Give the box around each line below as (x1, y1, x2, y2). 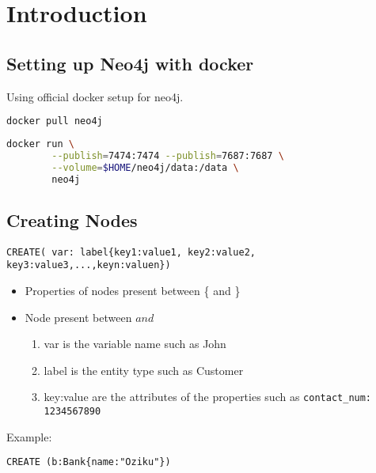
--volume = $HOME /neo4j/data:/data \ (51, 161, 239, 173)
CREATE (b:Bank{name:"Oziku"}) (6, 456, 171, 468)
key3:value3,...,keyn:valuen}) (6, 259, 171, 271)
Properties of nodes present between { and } (25, 282, 241, 299)
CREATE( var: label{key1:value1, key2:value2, (6, 246, 256, 258)
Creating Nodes (6, 207, 138, 232)
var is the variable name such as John (44, 335, 226, 352)
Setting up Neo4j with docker (6, 51, 254, 75)
